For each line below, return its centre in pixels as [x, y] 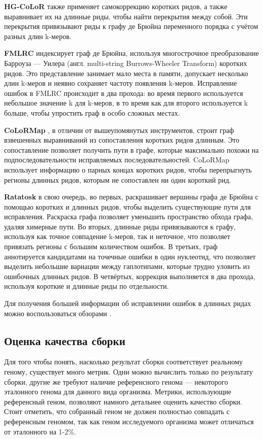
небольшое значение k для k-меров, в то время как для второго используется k [126, 103]
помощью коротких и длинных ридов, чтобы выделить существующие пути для [127, 206]
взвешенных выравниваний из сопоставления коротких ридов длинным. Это [122, 140]
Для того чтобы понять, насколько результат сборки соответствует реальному [124, 362]
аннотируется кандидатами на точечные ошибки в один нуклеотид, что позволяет [130, 256]
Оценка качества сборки [65, 340]
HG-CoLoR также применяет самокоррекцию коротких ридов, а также [116, 6]
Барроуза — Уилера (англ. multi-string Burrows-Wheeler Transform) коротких [126, 63]
